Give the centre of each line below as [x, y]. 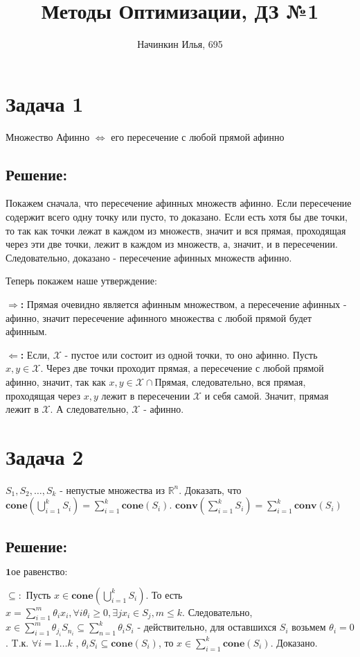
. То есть [164, 594]
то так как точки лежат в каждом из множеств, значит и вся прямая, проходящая [176, 230]
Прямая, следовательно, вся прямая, [230, 381]
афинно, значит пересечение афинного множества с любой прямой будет [159, 317]
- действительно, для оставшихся [207, 627]
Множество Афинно [48, 136]
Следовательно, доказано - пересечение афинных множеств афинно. [149, 257]
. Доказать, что [210, 489]
